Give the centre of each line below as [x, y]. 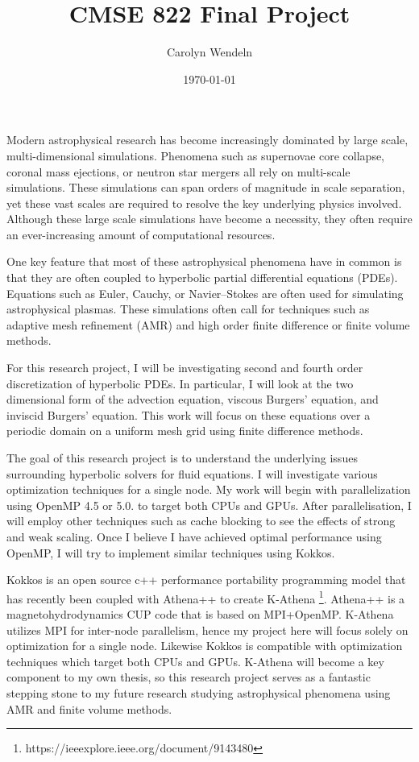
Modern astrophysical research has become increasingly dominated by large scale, [207, 140]
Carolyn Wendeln [209, 52]
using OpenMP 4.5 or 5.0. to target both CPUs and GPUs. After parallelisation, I [209, 505]
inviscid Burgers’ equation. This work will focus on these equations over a [189, 414]
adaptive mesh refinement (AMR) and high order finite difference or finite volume [208, 324]
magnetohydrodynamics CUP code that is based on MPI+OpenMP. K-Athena [200, 614]
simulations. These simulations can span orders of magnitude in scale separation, [206, 187]
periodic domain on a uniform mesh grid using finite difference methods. [185, 431]
